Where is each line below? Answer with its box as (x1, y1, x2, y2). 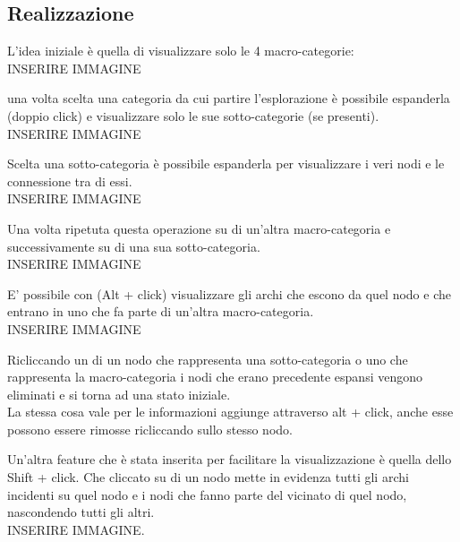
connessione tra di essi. (7, 171, 132, 190)
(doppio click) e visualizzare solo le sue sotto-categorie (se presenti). (7, 106, 379, 125)
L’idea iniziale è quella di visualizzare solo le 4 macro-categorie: (7, 41, 354, 60)
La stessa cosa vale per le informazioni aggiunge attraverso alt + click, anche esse (7, 402, 454, 421)
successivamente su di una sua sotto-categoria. (7, 237, 260, 255)
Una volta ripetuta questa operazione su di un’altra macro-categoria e (7, 219, 391, 237)
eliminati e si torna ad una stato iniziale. (7, 384, 231, 403)
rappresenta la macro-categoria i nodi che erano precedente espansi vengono (7, 367, 422, 386)
